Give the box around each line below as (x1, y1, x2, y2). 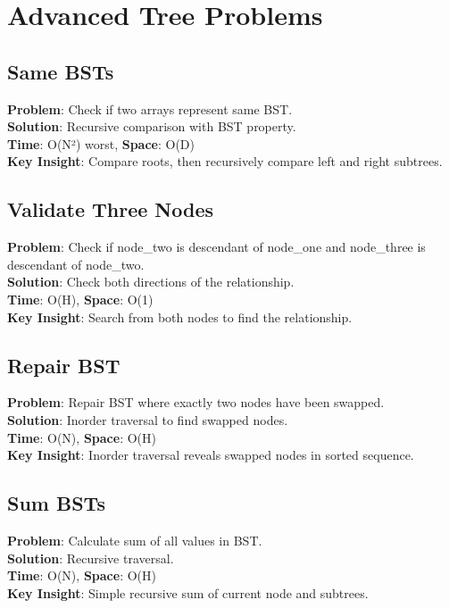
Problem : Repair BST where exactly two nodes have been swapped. (7, 393, 385, 412)
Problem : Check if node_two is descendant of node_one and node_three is (7, 237, 426, 256)
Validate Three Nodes (7, 196, 214, 223)
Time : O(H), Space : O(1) (7, 289, 154, 308)
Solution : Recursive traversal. (7, 548, 174, 567)
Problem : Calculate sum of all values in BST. (7, 530, 262, 549)
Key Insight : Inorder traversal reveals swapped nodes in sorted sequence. (7, 446, 414, 464)
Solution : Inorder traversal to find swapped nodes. (7, 410, 288, 429)
